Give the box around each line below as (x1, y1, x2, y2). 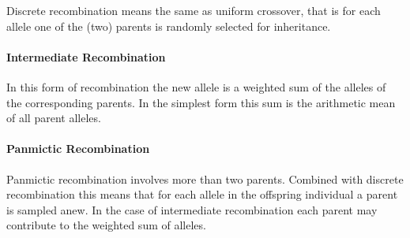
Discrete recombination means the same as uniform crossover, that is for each (6, 2, 381, 18)
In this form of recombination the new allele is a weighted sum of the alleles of (6, 78, 386, 95)
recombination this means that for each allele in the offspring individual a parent (6, 186, 398, 203)
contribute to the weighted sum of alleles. (6, 217, 206, 233)
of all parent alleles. (6, 110, 101, 126)
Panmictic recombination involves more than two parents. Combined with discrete (6, 170, 404, 187)
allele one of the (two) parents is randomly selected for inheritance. (6, 17, 331, 34)
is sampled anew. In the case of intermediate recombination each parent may (6, 201, 378, 218)
